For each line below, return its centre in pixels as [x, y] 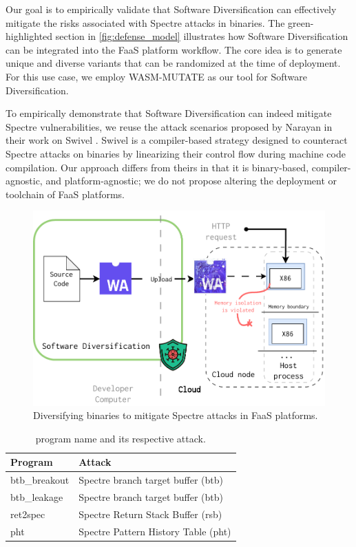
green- [301, 22]
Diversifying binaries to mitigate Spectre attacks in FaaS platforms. [176, 415]
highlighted [29, 36]
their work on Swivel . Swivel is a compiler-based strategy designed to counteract [177, 140]
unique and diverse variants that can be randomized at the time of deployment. [173, 63]
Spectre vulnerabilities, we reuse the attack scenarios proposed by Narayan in [169, 126]
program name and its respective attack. [121, 438]
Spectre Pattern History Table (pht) [155, 531]
